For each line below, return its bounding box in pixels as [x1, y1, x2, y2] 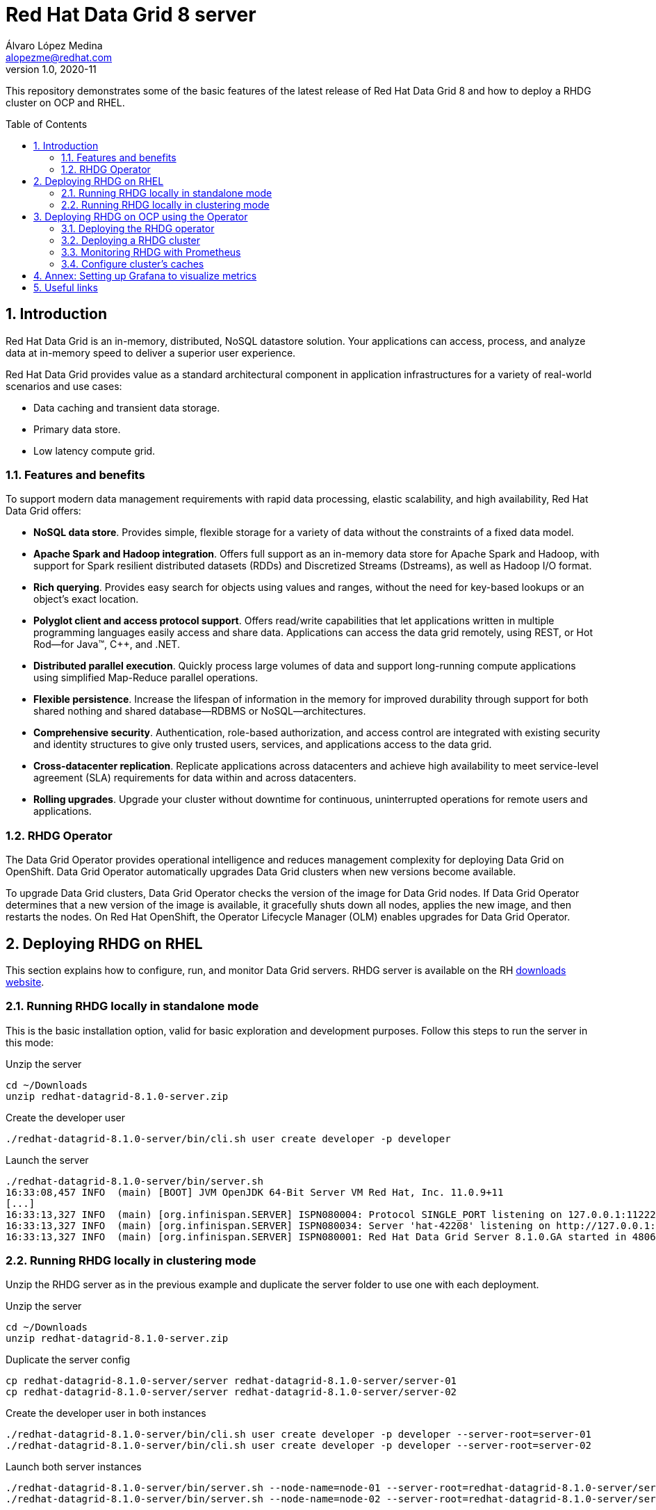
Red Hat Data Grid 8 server [6, 3, 256, 26]
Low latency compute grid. [33, 444, 156, 457]
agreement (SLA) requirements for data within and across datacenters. [33, 772, 356, 784]
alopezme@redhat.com [6, 51, 113, 63]
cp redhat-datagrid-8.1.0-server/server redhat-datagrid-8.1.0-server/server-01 [6, 1375, 457, 1387]
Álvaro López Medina [6, 39, 103, 51]
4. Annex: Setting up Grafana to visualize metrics [33, 269, 257, 282]
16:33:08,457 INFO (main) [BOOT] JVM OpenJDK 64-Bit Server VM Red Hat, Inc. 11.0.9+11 [6, 1186, 504, 1198]
